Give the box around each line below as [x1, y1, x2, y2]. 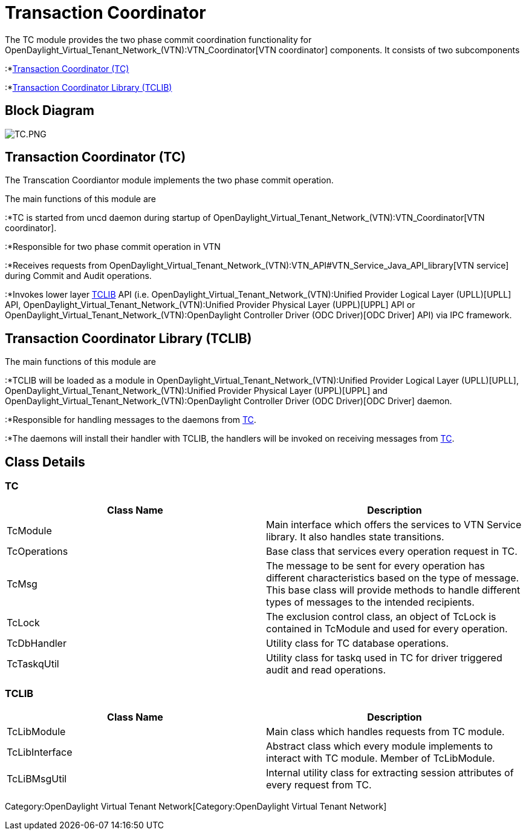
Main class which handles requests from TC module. [266, 725, 505, 738]
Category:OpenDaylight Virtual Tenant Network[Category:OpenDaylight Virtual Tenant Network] [5, 801, 387, 812]
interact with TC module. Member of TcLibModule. [266, 752, 495, 765]
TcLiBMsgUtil [7, 773, 67, 785]
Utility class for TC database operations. [266, 637, 449, 649]
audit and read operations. [266, 663, 386, 676]
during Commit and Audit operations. [5, 270, 152, 281]
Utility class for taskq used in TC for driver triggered [266, 651, 502, 664]
